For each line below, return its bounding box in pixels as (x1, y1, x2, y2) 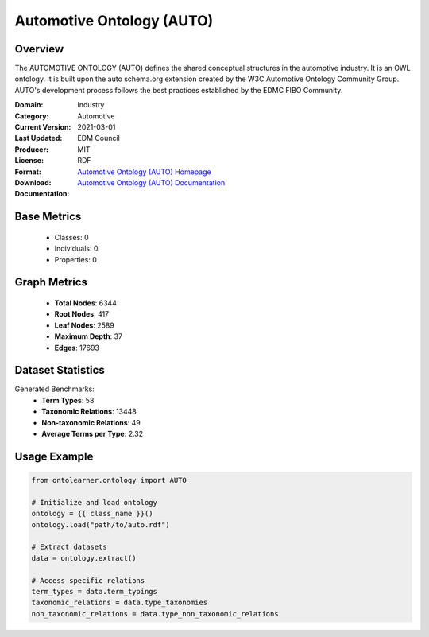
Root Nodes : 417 (54, 309, 110, 319)
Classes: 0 (54, 232, 89, 242)
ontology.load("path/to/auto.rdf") (31, 520, 170, 529)
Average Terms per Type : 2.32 (41, 429, 144, 438)
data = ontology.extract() (31, 553, 137, 562)
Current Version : (14, 122, 71, 132)
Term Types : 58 (41, 395, 95, 405)
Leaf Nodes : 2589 (54, 320, 114, 330)
